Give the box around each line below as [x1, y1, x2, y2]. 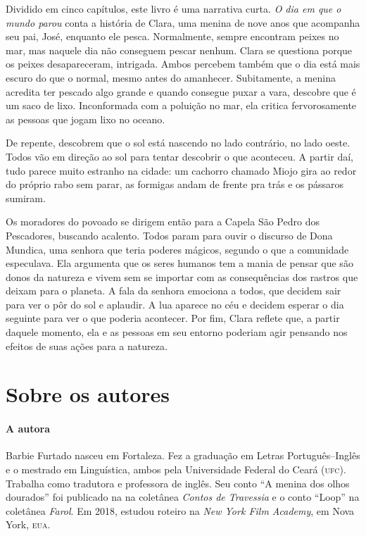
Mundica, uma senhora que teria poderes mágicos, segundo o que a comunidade [6, 242, 349, 256]
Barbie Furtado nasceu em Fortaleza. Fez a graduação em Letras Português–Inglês [6, 448, 360, 463]
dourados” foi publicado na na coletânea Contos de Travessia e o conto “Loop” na [6, 490, 360, 504]
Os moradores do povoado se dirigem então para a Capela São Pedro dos [6, 214, 320, 229]
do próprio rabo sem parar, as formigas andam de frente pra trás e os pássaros [6, 177, 344, 192]
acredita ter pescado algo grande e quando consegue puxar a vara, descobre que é [6, 84, 356, 99]
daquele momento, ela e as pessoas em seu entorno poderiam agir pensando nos [6, 325, 348, 339]
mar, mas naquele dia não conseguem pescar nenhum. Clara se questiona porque [6, 42, 353, 57]
